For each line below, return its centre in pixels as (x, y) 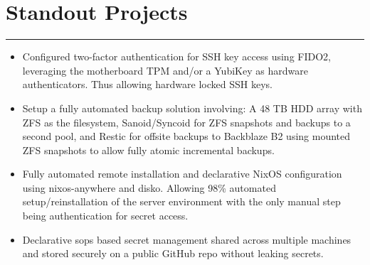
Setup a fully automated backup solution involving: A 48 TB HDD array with (192, 108)
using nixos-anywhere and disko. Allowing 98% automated (149, 187)
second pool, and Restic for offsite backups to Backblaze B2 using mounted (186, 136)
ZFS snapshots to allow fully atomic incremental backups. (148, 150)
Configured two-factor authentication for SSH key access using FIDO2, (176, 56)
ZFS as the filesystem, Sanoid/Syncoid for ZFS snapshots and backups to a (186, 122)
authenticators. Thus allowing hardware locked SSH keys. (147, 84)
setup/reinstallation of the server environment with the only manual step (181, 201)
